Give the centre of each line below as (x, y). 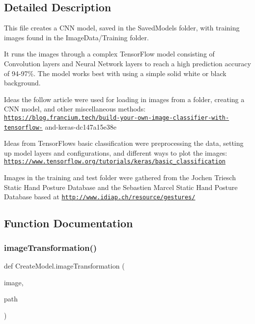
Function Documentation (69, 223)
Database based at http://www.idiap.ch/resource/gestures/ (100, 197)
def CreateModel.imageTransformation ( (64, 265)
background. (22, 83)
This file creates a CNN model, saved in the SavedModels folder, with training (122, 28)
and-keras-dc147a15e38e (81, 126)
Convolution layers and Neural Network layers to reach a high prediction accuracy (127, 63)
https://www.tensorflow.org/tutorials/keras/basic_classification (115, 162)
